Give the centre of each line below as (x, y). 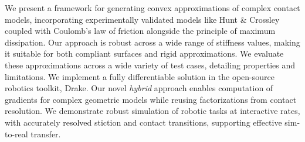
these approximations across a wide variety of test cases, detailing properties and (150, 65)
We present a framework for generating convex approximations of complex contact (152, 8)
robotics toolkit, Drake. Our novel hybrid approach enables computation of (139, 88)
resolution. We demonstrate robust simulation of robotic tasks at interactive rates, (152, 111)
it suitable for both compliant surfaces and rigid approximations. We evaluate (144, 53)
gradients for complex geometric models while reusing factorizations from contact (151, 99)
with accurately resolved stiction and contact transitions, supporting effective (143, 122)
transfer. (46, 134)
